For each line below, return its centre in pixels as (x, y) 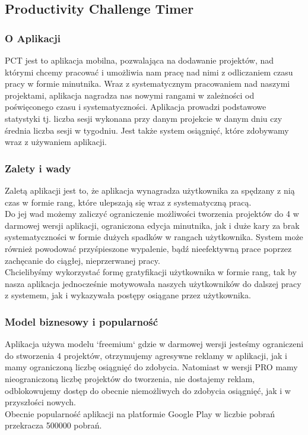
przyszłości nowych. (40, 402)
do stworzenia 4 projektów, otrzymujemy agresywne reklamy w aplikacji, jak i (146, 355)
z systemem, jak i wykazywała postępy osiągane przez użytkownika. (128, 295)
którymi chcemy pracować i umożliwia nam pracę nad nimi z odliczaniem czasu (149, 72)
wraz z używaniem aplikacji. (56, 142)
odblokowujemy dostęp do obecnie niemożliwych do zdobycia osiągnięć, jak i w (148, 390)
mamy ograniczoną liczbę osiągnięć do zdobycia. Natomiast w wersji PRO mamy (151, 367)
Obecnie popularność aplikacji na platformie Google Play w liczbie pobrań (140, 413)
